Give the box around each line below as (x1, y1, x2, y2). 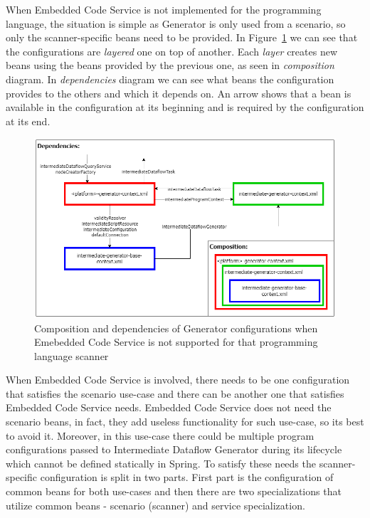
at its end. (6, 113, 51, 128)
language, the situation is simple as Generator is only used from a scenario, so (6, 16, 346, 31)
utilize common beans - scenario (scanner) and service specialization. (6, 497, 305, 512)
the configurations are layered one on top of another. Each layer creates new (6, 43, 338, 58)
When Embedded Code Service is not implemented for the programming (6, 2, 322, 16)
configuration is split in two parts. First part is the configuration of (40, 470, 334, 485)
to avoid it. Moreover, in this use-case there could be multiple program (6, 428, 314, 443)
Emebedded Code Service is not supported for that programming (34, 334, 318, 349)
